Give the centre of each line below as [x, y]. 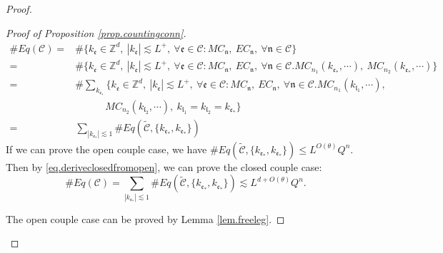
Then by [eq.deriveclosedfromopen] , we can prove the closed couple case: [164, 166]
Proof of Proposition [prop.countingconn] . [96, 32]
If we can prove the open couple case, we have [106, 149]
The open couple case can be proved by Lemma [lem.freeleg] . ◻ [145, 218]
